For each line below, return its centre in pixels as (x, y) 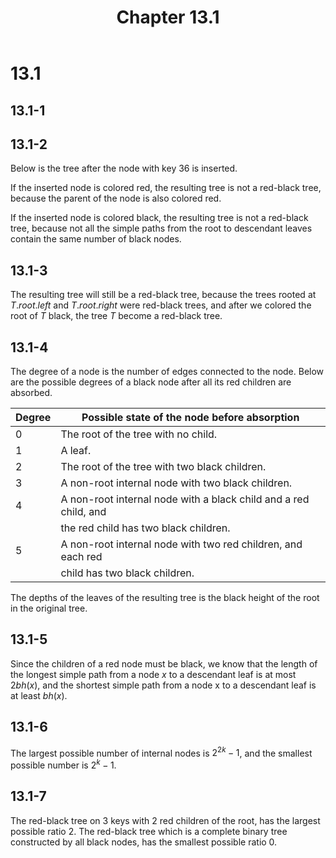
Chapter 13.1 (168, 17)
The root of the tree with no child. (139, 434)
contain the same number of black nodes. (96, 239)
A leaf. (76, 451)
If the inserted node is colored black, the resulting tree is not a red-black (159, 218)
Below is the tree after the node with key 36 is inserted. (124, 168)
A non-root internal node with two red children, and (181, 544)
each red (81, 557)
